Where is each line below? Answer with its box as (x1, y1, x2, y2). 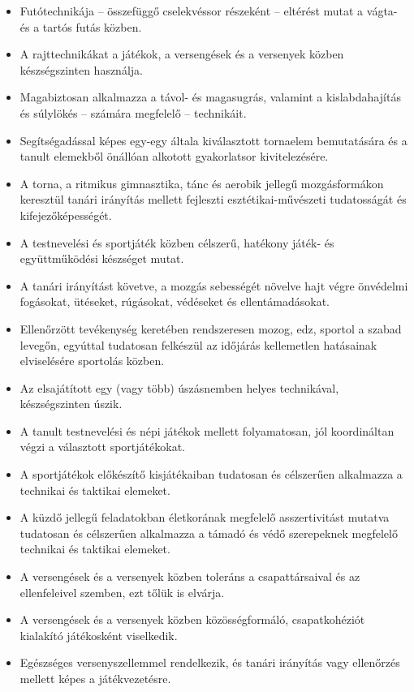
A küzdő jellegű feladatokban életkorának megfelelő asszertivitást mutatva (19, 509, 390, 526)
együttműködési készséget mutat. (19, 250, 184, 267)
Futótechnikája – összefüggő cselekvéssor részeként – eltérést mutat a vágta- (19, 2, 398, 19)
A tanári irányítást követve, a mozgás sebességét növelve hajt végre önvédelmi (19, 277, 408, 294)
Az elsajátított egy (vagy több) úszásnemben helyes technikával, (19, 379, 339, 396)
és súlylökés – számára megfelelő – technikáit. (19, 104, 247, 121)
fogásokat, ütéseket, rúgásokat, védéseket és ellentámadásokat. (19, 293, 330, 310)
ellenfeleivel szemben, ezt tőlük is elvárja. (19, 583, 225, 600)
